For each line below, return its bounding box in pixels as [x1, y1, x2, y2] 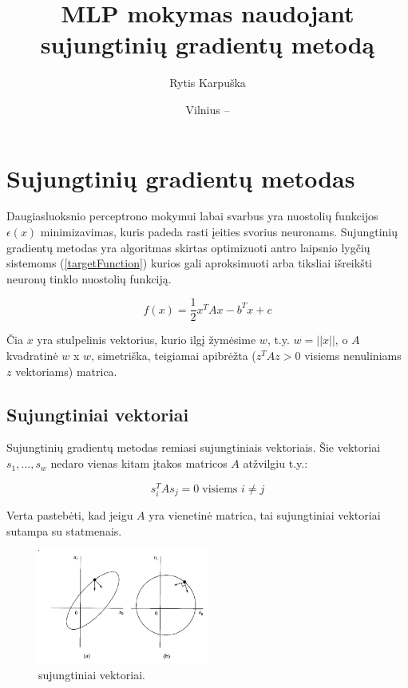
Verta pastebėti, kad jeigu [6, 507, 133, 524]
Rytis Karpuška [169, 74, 246, 91]
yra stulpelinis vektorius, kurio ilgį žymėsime [37, 331, 256, 348]
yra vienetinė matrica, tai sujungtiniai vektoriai [149, 507, 381, 524]
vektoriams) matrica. [15, 362, 117, 379]
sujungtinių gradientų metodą [40, 28, 375, 61]
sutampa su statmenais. [6, 522, 122, 539]
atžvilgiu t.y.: [243, 455, 308, 472]
